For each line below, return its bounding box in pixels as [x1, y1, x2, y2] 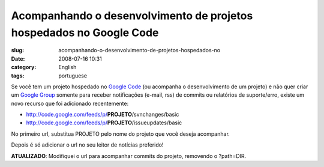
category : [11, 64, 37, 71]
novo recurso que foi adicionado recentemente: [11, 100, 129, 107]
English [58, 64, 77, 71]
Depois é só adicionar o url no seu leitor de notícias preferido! [11, 141, 164, 148]
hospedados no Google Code [11, 26, 159, 39]
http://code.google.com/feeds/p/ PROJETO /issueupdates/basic [26, 119, 182, 126]
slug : [11, 47, 24, 54]
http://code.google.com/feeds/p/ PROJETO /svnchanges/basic [26, 111, 179, 118]
